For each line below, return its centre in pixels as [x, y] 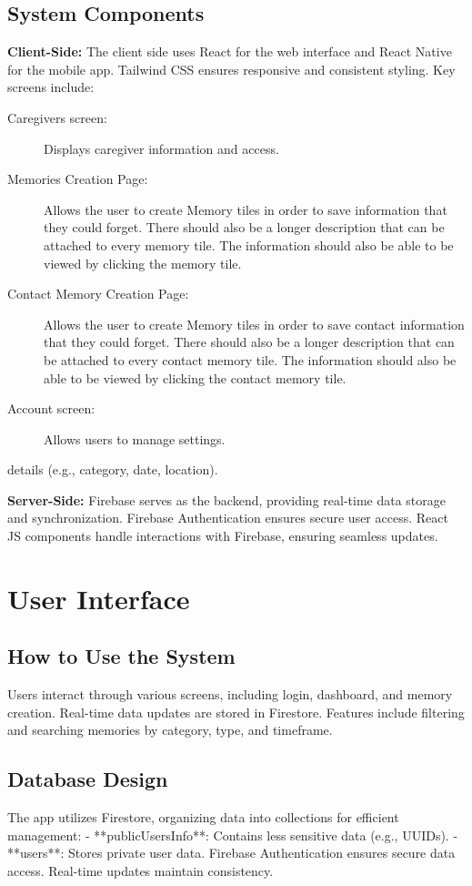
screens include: [51, 87]
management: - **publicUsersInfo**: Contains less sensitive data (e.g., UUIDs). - [233, 835]
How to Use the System [121, 656]
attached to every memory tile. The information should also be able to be [249, 244]
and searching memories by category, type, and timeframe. [170, 730]
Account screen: [51, 408]
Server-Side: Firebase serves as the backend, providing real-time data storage [226, 499]
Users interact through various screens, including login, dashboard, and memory [230, 694]
